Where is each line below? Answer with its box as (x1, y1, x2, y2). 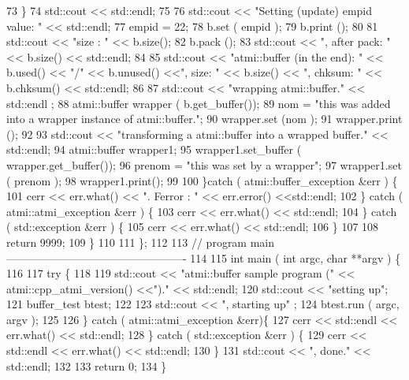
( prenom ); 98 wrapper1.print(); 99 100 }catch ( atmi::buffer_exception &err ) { (6, 172, 398, 188)
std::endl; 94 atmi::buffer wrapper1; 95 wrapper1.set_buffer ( (6, 141, 302, 158)
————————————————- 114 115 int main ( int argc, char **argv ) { (6, 249, 401, 266)
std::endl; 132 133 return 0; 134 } (6, 357, 167, 374)
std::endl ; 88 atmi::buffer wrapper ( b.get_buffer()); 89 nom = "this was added (6, 95, 391, 111)
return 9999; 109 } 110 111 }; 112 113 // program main (6, 233, 275, 250)
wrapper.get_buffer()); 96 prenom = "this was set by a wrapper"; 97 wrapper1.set (6, 156, 402, 173)
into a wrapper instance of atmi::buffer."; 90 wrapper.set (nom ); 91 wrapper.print (6, 110, 403, 127)
